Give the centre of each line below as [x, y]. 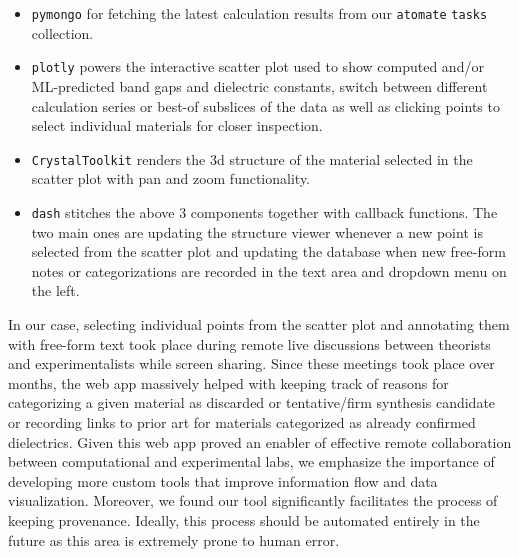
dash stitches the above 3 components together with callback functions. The [264, 211]
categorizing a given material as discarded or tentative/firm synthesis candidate [252, 402]
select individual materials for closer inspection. [177, 125]
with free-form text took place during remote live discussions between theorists [249, 343]
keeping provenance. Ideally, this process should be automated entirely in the [244, 519]
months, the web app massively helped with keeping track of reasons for [228, 382]
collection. [62, 32]
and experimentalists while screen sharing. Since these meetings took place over [251, 363]
